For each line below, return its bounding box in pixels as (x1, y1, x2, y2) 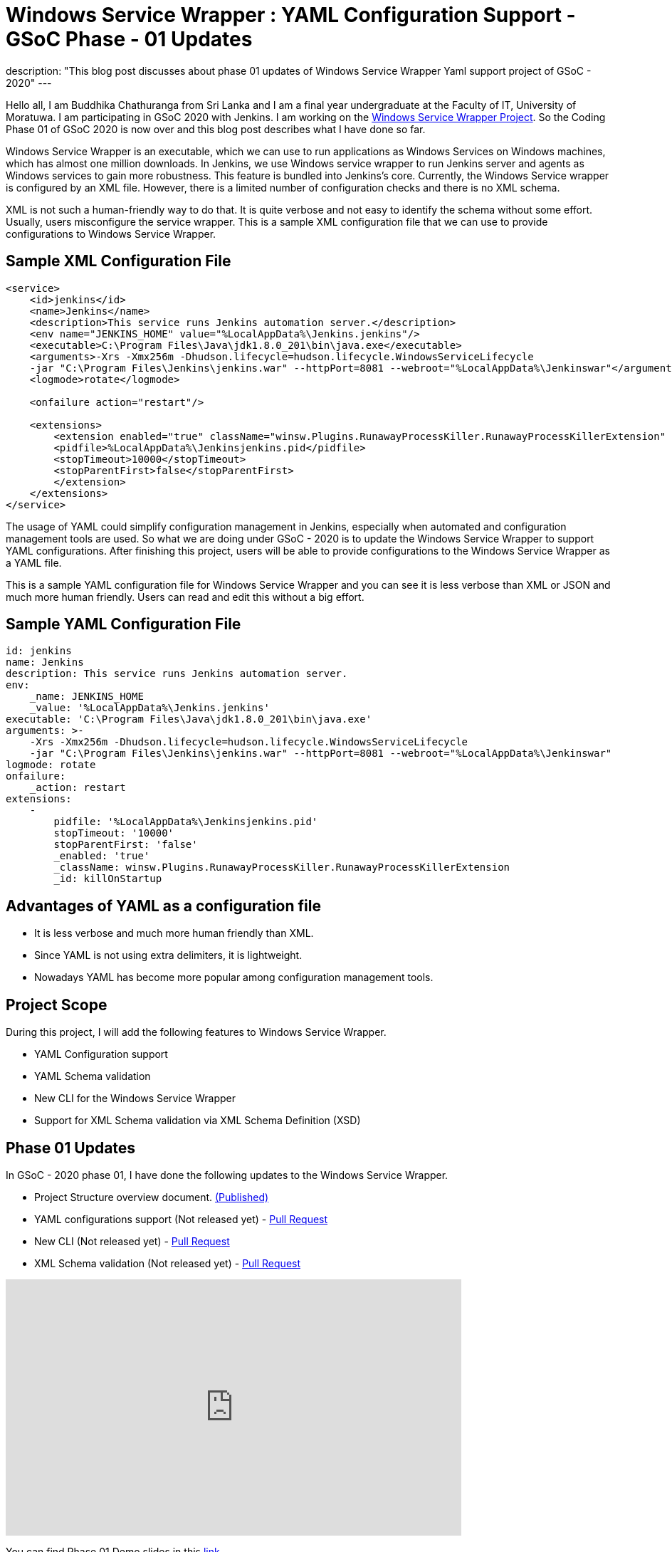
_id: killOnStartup (53, 873, 162, 885)
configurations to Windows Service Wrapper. (6, 227, 216, 240)
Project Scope (6, 995, 107, 1014)
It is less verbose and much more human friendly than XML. (34, 927, 314, 940)
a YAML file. (6, 556, 62, 569)
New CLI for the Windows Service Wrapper (34, 1092, 236, 1105)
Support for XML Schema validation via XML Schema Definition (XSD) (34, 1114, 361, 1127)
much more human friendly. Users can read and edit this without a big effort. (6, 590, 364, 603)
